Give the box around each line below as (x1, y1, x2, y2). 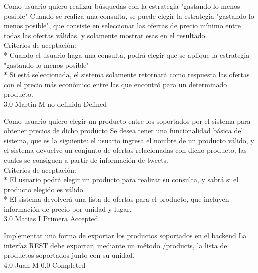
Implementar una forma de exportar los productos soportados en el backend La (4, 230, 247, 241)
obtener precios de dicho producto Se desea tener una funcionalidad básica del (4, 125, 243, 136)
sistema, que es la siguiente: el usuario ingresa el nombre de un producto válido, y (4, 135, 254, 145)
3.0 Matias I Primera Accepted (4, 213, 98, 224)
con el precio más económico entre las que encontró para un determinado (4, 79, 227, 89)
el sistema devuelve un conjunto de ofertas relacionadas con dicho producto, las (4, 145, 247, 155)
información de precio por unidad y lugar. (4, 203, 132, 214)
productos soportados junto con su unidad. (4, 250, 135, 260)
